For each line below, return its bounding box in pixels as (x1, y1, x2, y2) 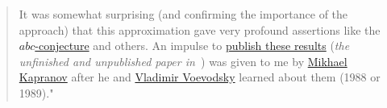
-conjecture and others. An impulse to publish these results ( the (35, 37, 350, 54)
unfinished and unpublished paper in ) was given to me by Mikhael (19, 52, 347, 69)
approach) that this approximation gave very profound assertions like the (19, 21, 381, 38)
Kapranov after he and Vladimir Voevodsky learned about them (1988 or (19, 69, 381, 85)
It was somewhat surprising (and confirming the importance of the (19, 6, 348, 22)
